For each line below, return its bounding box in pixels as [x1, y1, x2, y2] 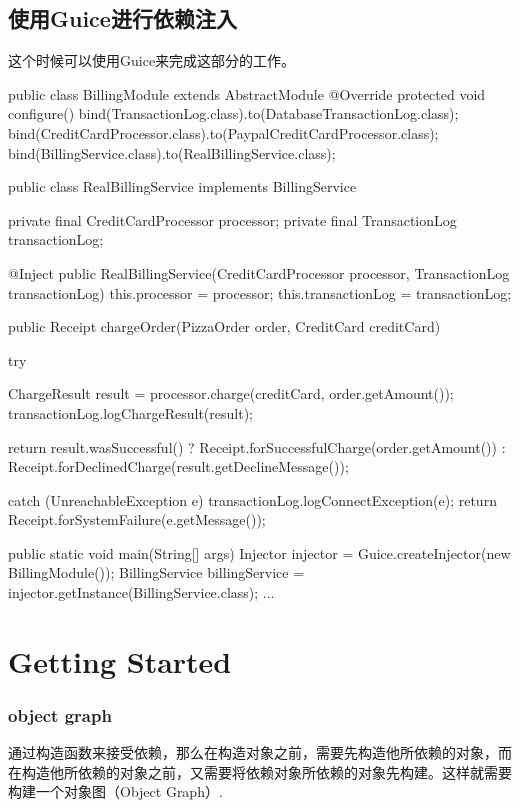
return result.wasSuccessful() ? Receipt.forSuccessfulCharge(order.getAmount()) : [8, 436, 506, 457]
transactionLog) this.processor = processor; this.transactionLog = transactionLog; [8, 282, 512, 303]
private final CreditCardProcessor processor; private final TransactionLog [8, 209, 457, 230]
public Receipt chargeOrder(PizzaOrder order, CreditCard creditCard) [8, 316, 441, 337]
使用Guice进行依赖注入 [8, 3, 237, 34]
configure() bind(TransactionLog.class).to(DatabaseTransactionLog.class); [8, 103, 459, 124]
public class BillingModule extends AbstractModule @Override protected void [8, 83, 486, 104]
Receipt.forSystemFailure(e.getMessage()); [8, 509, 266, 530]
